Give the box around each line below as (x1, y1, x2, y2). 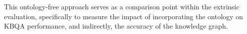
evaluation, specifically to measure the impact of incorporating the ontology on (4, 11, 243, 21)
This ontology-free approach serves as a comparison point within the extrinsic (4, 1, 240, 11)
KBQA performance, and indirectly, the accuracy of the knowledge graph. (4, 21, 228, 31)
